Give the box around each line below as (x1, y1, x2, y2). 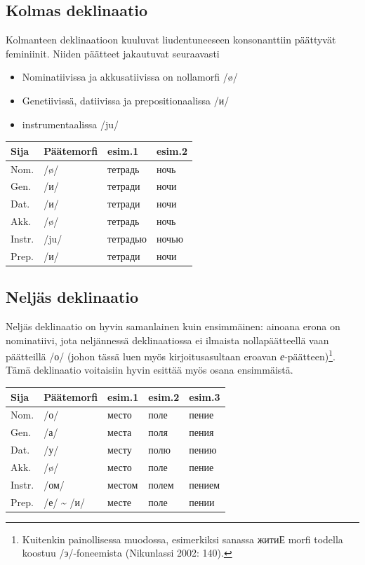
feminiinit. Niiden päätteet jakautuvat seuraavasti (6, 46, 220, 60)
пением (189, 477, 220, 491)
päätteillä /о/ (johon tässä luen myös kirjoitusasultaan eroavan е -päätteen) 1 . (6, 347, 336, 363)
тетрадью (107, 231, 147, 245)
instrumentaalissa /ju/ (22, 116, 119, 131)
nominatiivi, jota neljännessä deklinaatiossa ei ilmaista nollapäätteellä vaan (6, 332, 329, 347)
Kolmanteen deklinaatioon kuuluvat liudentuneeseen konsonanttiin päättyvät (6, 32, 336, 47)
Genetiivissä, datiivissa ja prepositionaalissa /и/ (22, 93, 230, 107)
